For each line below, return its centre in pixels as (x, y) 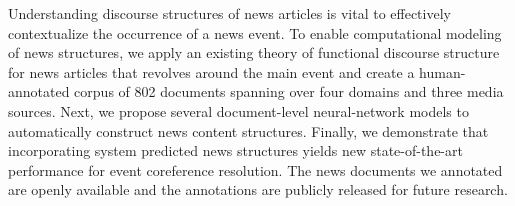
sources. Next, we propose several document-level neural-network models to (238, 110)
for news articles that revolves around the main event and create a (211, 71)
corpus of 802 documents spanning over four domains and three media (289, 91)
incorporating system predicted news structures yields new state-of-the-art (235, 150)
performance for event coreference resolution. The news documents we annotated (255, 169)
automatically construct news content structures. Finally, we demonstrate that (248, 130)
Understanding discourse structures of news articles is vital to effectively (229, 13)
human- (442, 71)
